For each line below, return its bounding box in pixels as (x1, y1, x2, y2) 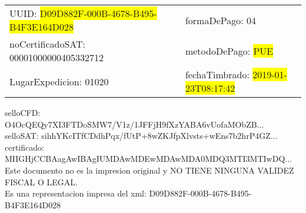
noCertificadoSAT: (9, 37, 85, 51)
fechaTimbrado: (185, 68, 250, 81)
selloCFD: (5, 106, 41, 118)
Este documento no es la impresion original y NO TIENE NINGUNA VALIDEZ (5, 164, 294, 176)
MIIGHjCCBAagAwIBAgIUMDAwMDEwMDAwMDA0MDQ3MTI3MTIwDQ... (5, 152, 292, 165)
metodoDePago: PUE (185, 44, 274, 58)
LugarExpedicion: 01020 (9, 74, 109, 88)
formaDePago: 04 (185, 13, 256, 27)
